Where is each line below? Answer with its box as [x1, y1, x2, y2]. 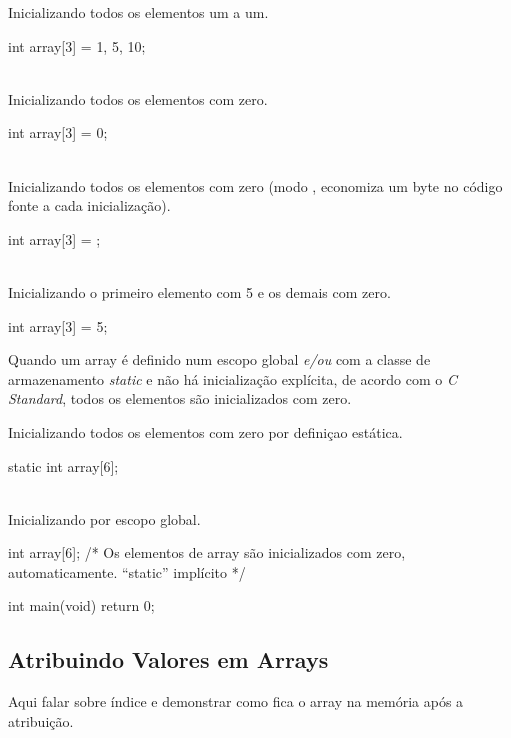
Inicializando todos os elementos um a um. [8, 2, 269, 22]
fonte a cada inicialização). [8, 195, 171, 216]
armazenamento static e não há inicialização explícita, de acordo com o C [8, 368, 457, 389]
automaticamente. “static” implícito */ [8, 561, 246, 582]
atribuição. [8, 710, 74, 731]
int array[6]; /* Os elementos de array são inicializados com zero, [8, 542, 406, 563]
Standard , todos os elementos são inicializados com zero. [8, 388, 352, 409]
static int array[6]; [8, 455, 119, 476]
